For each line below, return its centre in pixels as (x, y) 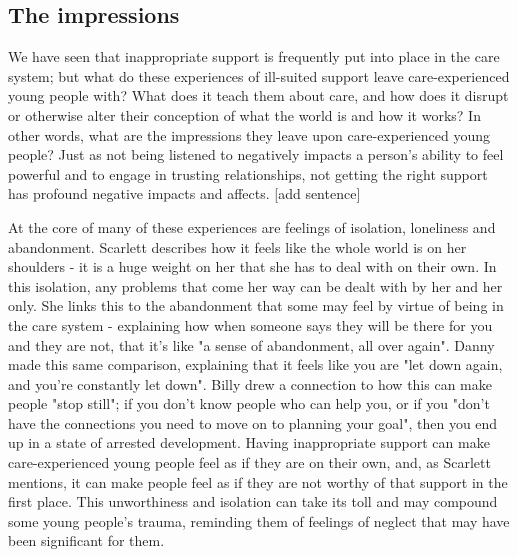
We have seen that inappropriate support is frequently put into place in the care (254, 56)
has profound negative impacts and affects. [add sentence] (184, 193)
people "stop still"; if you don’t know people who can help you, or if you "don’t (249, 403)
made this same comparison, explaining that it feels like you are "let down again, (255, 364)
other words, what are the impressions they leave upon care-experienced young (249, 134)
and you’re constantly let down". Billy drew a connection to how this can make (250, 383)
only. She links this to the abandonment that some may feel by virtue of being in (256, 305)
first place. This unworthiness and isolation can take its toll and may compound (253, 501)
